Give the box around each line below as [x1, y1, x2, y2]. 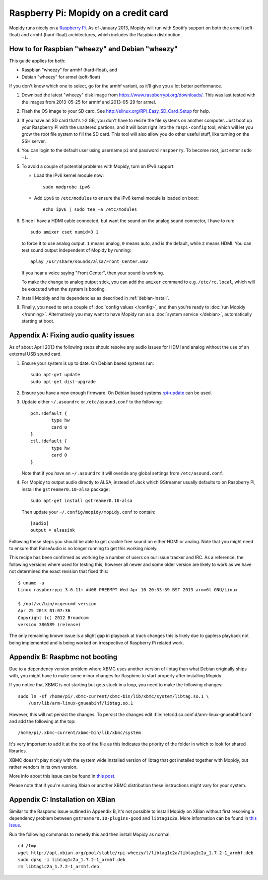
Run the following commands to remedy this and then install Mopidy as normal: [9, 831, 171, 837]
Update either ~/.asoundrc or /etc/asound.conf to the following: [21, 399, 162, 405]
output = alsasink [30, 527, 75, 533]
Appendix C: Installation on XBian [9, 795, 116, 803]
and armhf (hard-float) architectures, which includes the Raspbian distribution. [21, 31, 182, 37]
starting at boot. [21, 318, 55, 324]
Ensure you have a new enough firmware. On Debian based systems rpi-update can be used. [21, 390, 212, 396]
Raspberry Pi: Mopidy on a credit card [9, 7, 169, 18]
